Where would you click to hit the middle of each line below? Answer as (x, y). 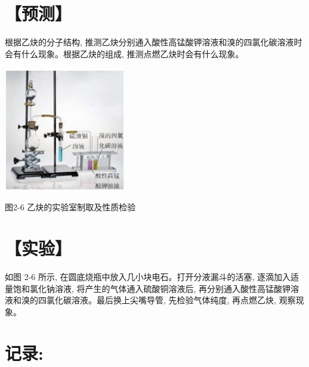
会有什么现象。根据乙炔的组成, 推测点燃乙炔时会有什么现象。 (124, 53)
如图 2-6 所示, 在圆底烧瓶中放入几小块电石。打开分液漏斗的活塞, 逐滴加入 (148, 276)
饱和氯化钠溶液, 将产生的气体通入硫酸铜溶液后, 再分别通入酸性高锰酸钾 (152, 288)
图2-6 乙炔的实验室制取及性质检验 (70, 207)
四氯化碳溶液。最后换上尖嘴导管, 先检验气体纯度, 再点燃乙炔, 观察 (167, 300)
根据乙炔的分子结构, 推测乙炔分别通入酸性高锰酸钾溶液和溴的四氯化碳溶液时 (154, 42)
